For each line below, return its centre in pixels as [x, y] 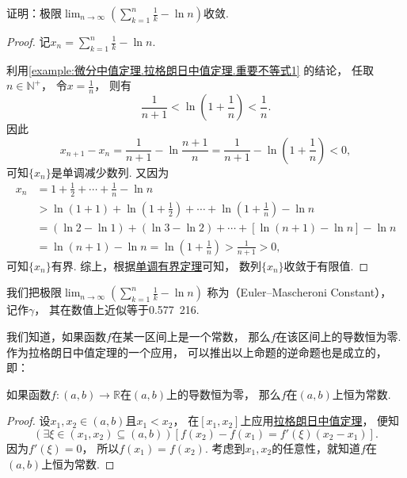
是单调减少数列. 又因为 [110, 172]
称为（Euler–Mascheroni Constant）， [299, 292]
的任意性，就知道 [316, 448]
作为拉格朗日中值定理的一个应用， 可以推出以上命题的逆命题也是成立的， [197, 352]
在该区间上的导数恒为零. [339, 337]
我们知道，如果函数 [56, 337]
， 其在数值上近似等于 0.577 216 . [117, 310]
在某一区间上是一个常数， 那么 [191, 337]
